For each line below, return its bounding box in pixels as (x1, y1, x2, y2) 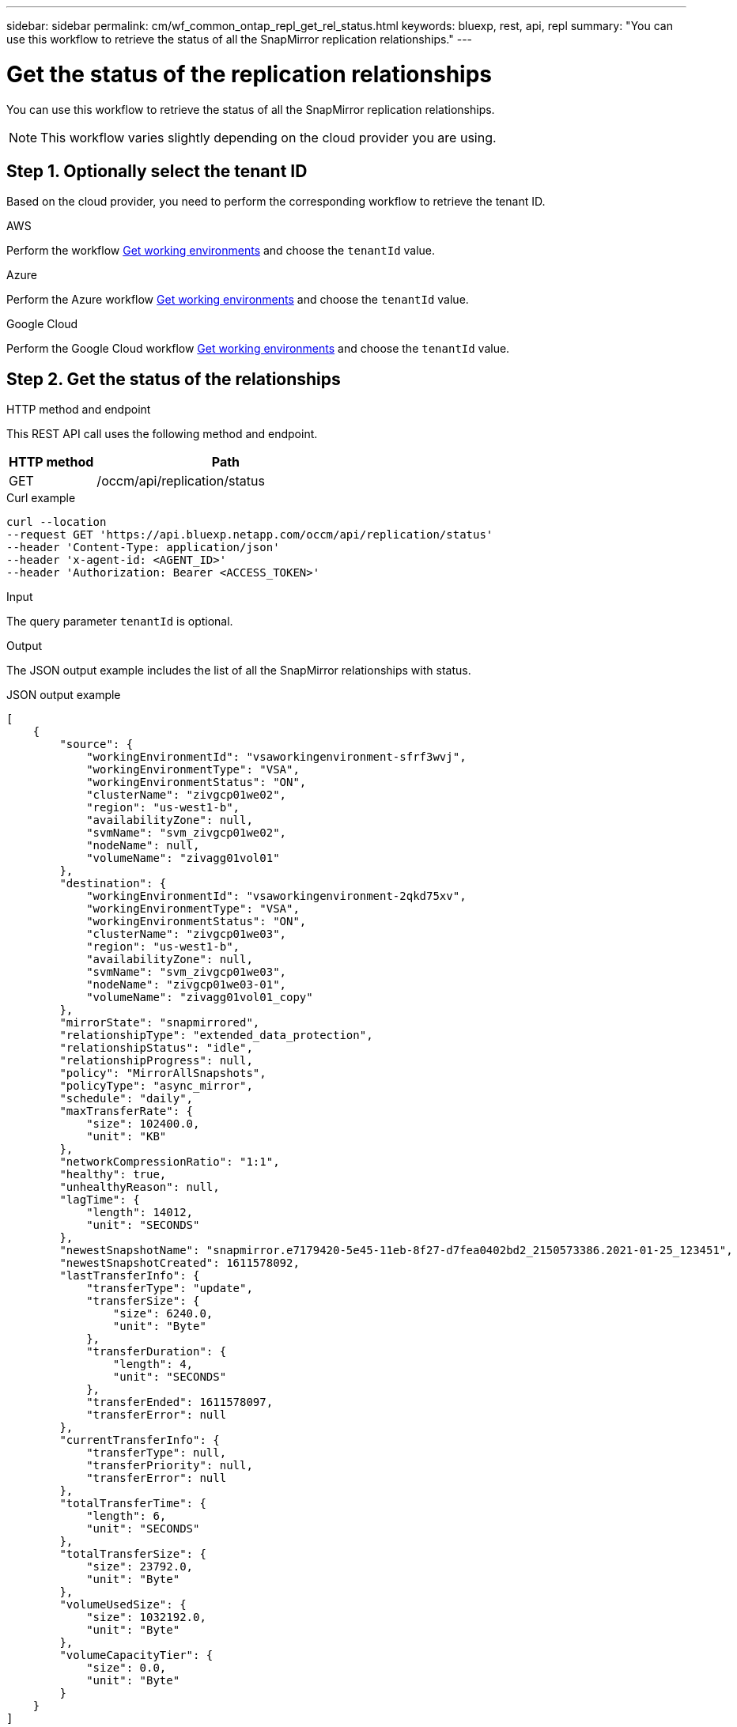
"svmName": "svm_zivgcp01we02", (86, 826, 287, 840)
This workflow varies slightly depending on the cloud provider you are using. (40, 129, 497, 145)
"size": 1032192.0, (86, 1611, 206, 1624)
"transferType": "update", (86, 1282, 253, 1295)
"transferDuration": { (86, 1345, 227, 1359)
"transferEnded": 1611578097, (86, 1396, 274, 1409)
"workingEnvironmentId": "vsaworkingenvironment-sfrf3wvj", (86, 750, 467, 764)
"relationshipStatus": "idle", (59, 1041, 253, 1055)
